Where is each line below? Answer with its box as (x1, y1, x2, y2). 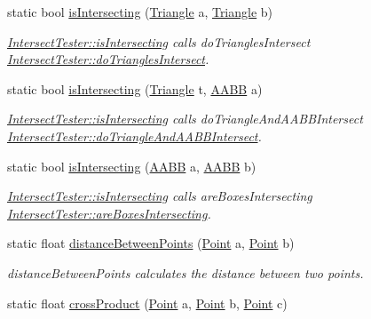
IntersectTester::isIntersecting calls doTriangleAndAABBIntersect (7, 109, 363, 128)
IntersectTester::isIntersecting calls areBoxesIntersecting (7, 187, 312, 205)
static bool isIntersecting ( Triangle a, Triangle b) (7, 3, 273, 20)
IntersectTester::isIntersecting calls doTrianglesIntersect (7, 32, 311, 51)
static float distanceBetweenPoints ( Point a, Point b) (7, 234, 295, 252)
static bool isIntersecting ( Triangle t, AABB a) (7, 79, 263, 98)
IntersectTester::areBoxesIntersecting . (7, 203, 211, 222)
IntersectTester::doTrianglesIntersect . (7, 50, 209, 68)
